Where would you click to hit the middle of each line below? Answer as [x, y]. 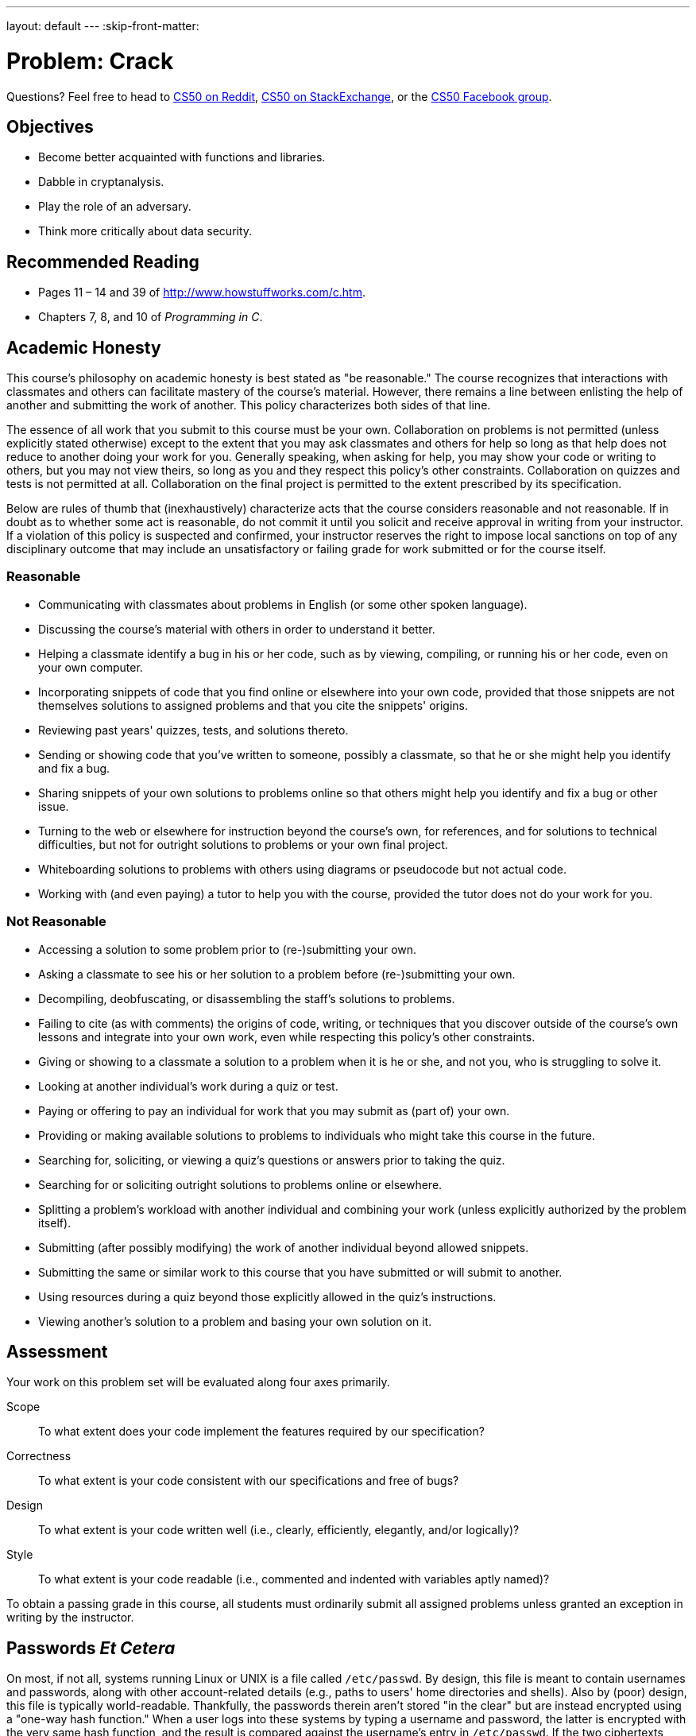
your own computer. [91, 667]
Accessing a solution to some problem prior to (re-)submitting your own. [228, 949]
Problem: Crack [90, 61]
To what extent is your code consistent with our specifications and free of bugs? [249, 1481]
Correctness [39, 1456]
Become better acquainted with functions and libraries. [182, 157]
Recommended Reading [103, 262]
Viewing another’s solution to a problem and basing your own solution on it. [235, 1321]
